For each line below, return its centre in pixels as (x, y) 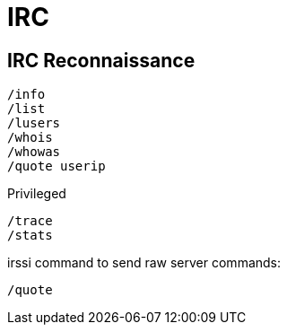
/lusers (34, 123)
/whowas (34, 152)
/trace (30, 221)
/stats (30, 236)
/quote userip (57, 166)
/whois (30, 138)
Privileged (37, 194)
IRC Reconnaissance (101, 60)
